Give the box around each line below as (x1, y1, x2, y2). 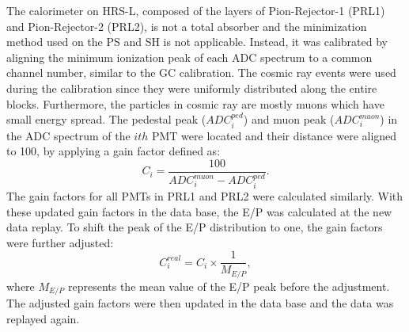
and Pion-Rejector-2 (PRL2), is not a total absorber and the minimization (6, 17, 367, 34)
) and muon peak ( (243, 111, 335, 128)
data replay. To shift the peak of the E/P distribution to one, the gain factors (6, 219, 383, 235)
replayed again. (6, 310, 80, 326)
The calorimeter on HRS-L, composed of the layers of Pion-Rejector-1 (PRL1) (6, 2, 385, 18)
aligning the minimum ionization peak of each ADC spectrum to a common (6, 48, 373, 65)
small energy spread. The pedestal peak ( (6, 111, 206, 128)
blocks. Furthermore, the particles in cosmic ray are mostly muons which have (6, 95, 384, 112)
